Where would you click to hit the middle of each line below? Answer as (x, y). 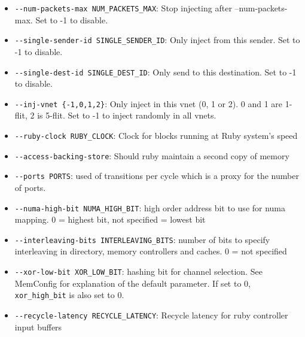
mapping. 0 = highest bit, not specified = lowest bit (110, 219)
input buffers (38, 327)
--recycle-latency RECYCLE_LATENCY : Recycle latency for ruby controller (151, 315)
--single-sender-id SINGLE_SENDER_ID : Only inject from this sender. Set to (157, 40)
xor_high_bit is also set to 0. (69, 295)
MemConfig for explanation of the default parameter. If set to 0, (132, 283)
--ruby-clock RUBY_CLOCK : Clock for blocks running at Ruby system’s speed (156, 135)
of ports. (30, 187)
